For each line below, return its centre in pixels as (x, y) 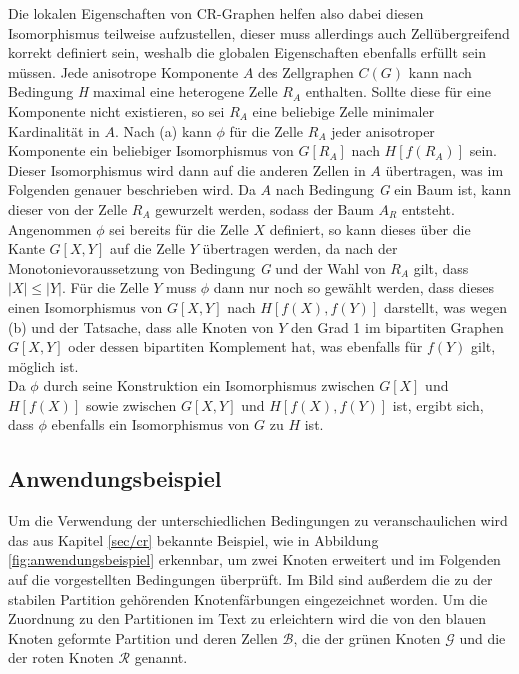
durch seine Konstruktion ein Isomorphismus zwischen (209, 385)
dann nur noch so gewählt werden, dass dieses (353, 287)
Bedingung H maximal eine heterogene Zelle (143, 91)
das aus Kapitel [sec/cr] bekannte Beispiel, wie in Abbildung (193, 539)
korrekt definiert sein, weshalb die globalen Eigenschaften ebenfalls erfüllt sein (247, 52)
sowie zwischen (131, 404)
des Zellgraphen (306, 71)
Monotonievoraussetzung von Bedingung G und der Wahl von (197, 267)
